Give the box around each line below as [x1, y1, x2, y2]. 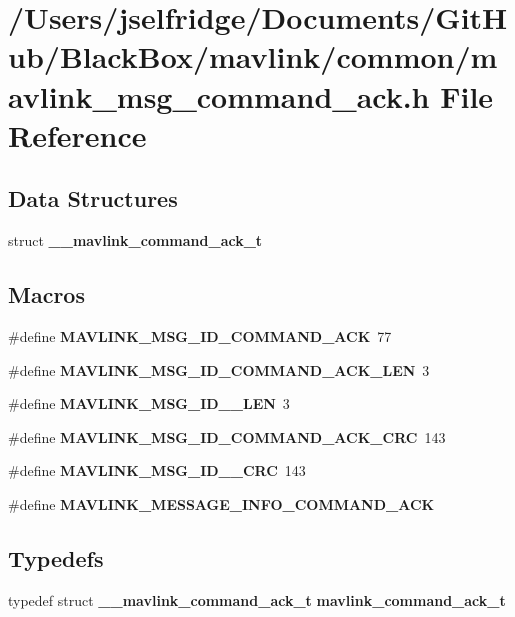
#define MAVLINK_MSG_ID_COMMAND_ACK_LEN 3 [8, 359, 430, 380]
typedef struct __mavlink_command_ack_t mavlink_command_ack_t [8, 589, 506, 610]
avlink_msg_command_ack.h [8, 75, 430, 116]
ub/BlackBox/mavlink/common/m [8, 36, 498, 77]
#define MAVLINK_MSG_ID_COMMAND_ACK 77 [8, 325, 392, 346]
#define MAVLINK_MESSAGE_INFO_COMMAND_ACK [8, 493, 435, 514]
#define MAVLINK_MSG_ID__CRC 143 [8, 460, 306, 481]
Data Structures [8, 183, 178, 214]
